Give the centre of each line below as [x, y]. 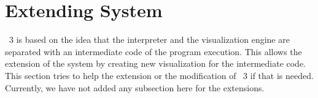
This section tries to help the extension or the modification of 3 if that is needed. [159, 75]
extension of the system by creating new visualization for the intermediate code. [156, 63]
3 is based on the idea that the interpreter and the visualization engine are [149, 40]
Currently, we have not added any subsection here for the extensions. [135, 87]
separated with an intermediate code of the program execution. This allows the [153, 51]
